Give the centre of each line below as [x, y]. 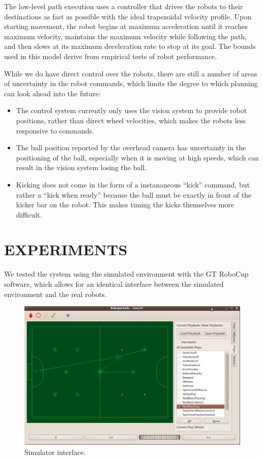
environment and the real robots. [55, 294]
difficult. [29, 214]
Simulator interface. [55, 452]
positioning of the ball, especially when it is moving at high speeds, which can [137, 157]
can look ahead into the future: [52, 93]
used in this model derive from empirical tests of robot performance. [111, 56]
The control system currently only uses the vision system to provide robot [131, 110]
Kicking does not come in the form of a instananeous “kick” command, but [133, 184]
